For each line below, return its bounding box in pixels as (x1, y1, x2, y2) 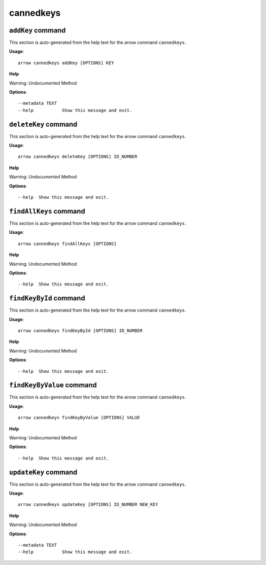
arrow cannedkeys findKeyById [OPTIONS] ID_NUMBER (18, 328, 143, 333)
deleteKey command (9, 120, 77, 128)
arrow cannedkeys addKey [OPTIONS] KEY (18, 60, 114, 66)
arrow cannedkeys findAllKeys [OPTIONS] (18, 241, 117, 247)
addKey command (9, 26, 66, 35)
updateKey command (9, 468, 77, 476)
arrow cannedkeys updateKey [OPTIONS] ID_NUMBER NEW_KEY (18, 502, 159, 507)
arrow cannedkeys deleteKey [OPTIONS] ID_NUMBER (18, 154, 137, 160)
